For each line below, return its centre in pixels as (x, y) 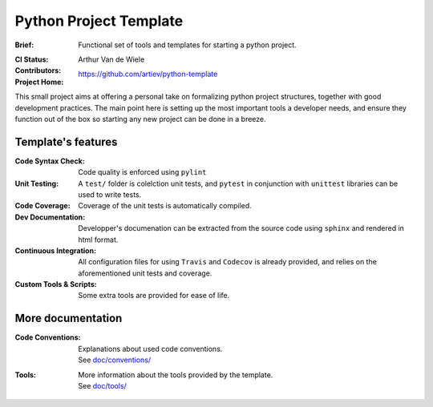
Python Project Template (99, 21)
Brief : (24, 45)
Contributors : (38, 71)
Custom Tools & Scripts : (56, 284)
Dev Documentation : (50, 217)
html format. (98, 240)
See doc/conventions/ (115, 360)
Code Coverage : (43, 206)
